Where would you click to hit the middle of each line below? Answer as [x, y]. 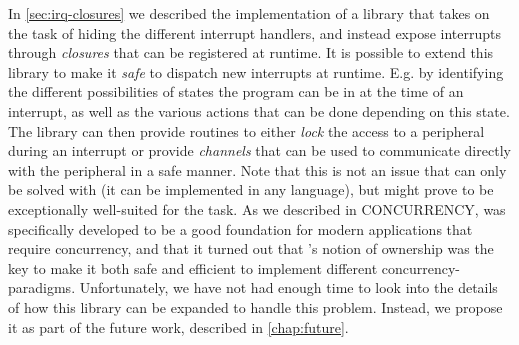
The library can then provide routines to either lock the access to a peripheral [246, 130]
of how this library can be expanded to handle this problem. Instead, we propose [255, 306]
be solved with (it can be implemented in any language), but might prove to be [251, 189]
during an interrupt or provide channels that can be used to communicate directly [259, 150]
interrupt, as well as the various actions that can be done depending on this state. [259, 110]
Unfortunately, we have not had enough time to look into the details [288, 287]
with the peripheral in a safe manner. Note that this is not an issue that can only [257, 169]
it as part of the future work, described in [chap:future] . [178, 326]
